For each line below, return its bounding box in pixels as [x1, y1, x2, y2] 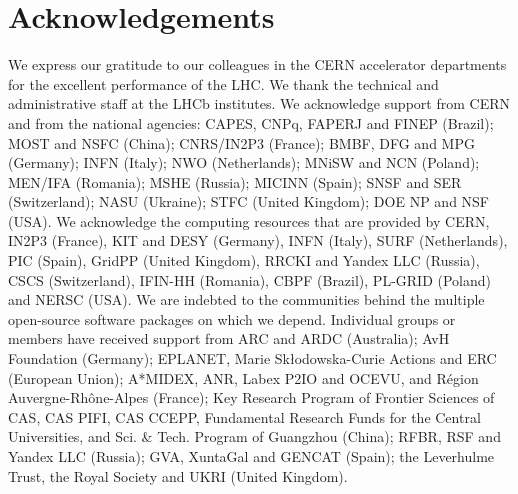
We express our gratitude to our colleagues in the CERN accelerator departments [8, 54, 507, 75]
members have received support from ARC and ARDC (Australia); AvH [8, 328, 450, 349]
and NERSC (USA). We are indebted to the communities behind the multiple [8, 289, 485, 310]
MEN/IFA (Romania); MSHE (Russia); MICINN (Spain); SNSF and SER [8, 171, 462, 192]
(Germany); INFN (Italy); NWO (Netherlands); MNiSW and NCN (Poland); [8, 152, 480, 173]
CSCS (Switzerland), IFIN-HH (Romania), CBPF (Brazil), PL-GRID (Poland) [8, 269, 492, 290]
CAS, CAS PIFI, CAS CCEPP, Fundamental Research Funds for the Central [8, 406, 481, 427]
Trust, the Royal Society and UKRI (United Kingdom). [8, 465, 348, 486]
